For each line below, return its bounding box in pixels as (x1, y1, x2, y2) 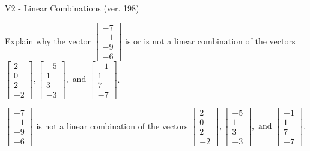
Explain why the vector (5, 34, 91, 47)
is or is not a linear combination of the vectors (125, 34, 296, 47)
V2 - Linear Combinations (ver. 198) (5, 2, 139, 14)
